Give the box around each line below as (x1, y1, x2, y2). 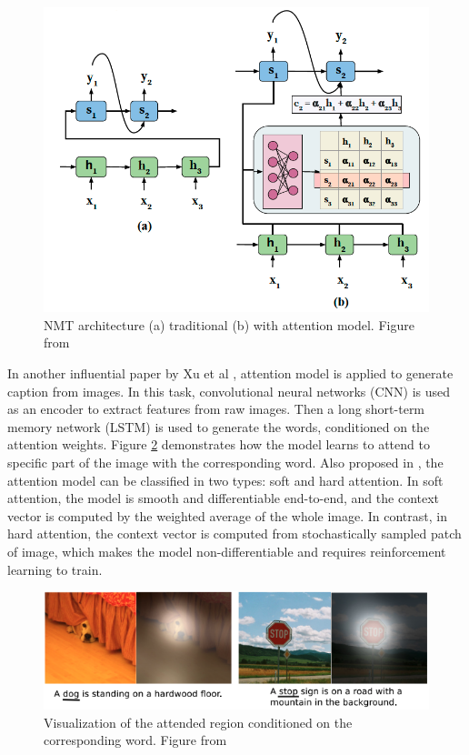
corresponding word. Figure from (44, 730, 227, 750)
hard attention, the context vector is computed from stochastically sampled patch (7, 524, 462, 543)
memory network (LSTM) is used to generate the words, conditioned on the (7, 417, 430, 436)
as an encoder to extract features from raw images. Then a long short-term (7, 399, 425, 418)
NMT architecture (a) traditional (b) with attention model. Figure (44, 315, 414, 334)
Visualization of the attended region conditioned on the (44, 712, 353, 731)
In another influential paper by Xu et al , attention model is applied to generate (7, 364, 454, 383)
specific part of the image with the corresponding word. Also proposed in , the (7, 453, 444, 472)
